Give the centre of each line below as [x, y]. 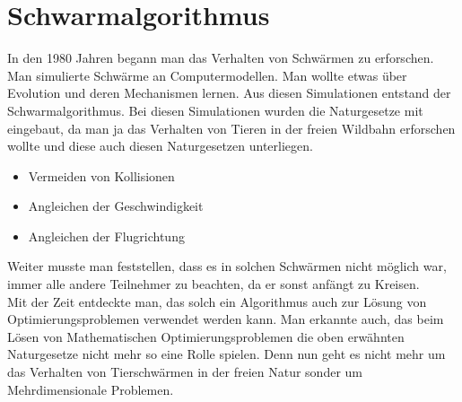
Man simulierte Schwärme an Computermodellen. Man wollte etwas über [207, 75]
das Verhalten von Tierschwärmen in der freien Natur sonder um [185, 372]
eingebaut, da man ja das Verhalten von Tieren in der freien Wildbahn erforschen [231, 128]
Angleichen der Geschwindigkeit [116, 206]
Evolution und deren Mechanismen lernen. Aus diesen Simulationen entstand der [229, 93]
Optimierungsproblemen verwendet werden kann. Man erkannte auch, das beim [226, 319]
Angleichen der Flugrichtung [106, 236]
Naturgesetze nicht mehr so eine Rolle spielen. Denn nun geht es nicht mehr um [227, 354]
